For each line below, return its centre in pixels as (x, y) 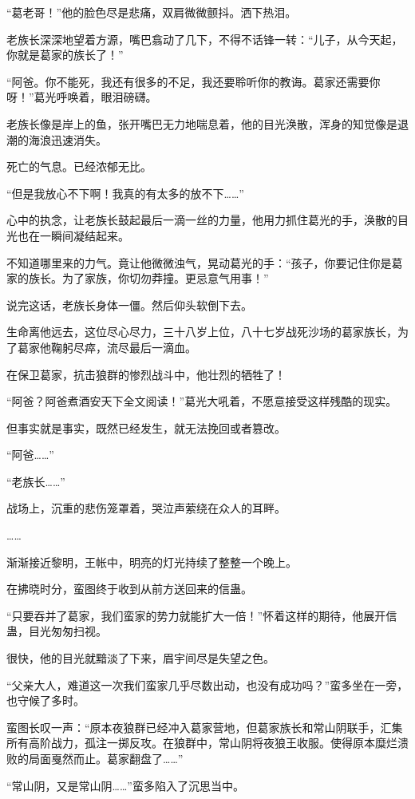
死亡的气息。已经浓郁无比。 (79, 166)
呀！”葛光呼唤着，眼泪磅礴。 (82, 97)
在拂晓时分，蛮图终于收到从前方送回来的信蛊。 (129, 589)
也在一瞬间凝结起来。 (73, 235)
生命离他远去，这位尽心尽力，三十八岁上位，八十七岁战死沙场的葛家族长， (202, 332)
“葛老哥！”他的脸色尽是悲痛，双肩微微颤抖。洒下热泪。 (152, 12)
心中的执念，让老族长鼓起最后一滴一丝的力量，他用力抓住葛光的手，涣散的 (202, 220)
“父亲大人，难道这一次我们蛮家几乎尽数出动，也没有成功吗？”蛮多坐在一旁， (207, 684)
